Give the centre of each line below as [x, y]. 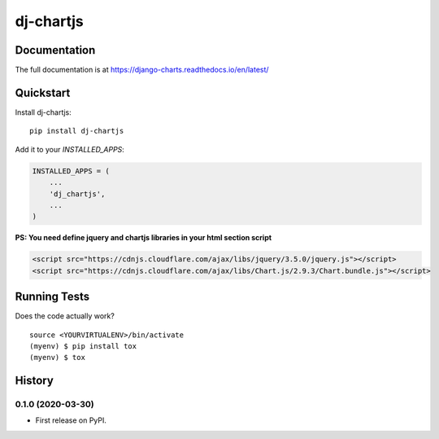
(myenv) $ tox [57, 358]
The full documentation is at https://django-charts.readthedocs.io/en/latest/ [142, 70]
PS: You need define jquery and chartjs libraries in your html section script [143, 238]
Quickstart [43, 92]
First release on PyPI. [71, 420]
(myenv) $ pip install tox [83, 346]
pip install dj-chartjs [77, 131]
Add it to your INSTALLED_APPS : [70, 149]
